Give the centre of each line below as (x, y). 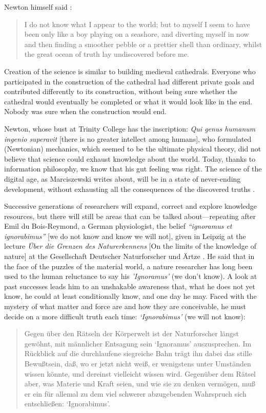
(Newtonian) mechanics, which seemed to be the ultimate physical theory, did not (133, 149)
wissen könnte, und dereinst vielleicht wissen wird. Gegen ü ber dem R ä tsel (140, 373)
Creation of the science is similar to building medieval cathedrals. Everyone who (130, 71)
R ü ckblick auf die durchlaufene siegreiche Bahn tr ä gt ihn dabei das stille (138, 353)
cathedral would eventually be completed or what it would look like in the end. (128, 101)
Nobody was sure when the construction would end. (85, 111)
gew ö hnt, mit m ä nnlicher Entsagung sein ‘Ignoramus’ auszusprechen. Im (138, 343)
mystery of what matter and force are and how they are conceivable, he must (125, 306)
